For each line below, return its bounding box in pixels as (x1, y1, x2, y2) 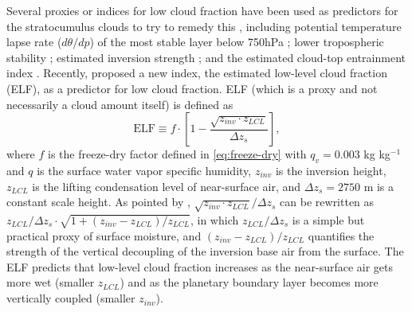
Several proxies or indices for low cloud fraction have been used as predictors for (6, 2, 398, 18)
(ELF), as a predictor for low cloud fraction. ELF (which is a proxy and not (6, 80, 378, 96)
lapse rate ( (6, 33, 62, 50)
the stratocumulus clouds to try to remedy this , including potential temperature (6, 18, 402, 34)
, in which (190, 211, 239, 228)
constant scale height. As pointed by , (6, 193, 190, 210)
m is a (363, 177, 394, 194)
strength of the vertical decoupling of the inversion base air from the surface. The (6, 243, 404, 259)
